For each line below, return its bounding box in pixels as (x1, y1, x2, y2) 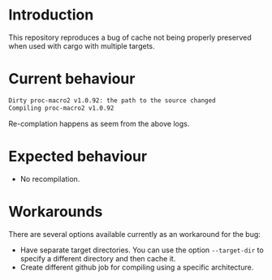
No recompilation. (19, 174, 80, 183)
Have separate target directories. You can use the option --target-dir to (19, 245, 264, 255)
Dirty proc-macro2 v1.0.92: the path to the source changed (8, 96, 217, 105)
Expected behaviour (8, 147, 148, 166)
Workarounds (8, 202, 103, 221)
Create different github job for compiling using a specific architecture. (19, 262, 254, 272)
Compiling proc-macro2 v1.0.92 (8, 104, 114, 112)
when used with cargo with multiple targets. (8, 41, 156, 50)
